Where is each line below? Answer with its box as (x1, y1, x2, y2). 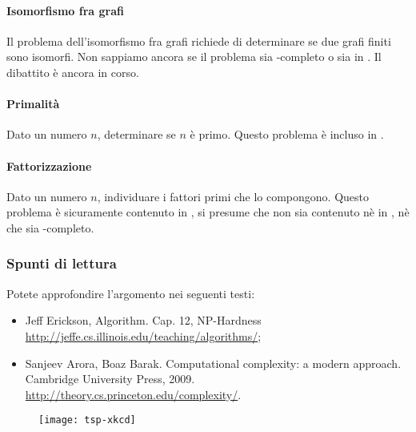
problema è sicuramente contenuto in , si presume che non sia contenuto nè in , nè (6, 204, 410, 220)
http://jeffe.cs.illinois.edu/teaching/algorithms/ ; (25, 327, 262, 344)
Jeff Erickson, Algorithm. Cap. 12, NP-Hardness (25, 312, 262, 329)
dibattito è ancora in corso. (6, 63, 139, 80)
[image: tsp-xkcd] (38, 414, 136, 426)
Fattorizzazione (6, 157, 92, 174)
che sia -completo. (6, 219, 94, 236)
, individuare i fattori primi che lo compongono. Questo (97, 188, 370, 204)
